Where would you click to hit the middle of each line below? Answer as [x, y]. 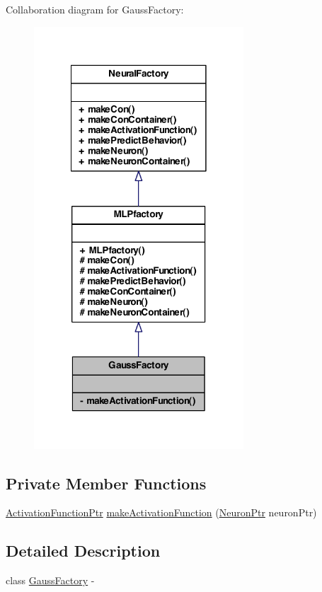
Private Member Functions [106, 483]
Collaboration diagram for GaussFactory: [95, 9]
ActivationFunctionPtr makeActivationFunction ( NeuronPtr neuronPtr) [161, 512]
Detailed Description [83, 551]
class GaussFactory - [50, 580]
